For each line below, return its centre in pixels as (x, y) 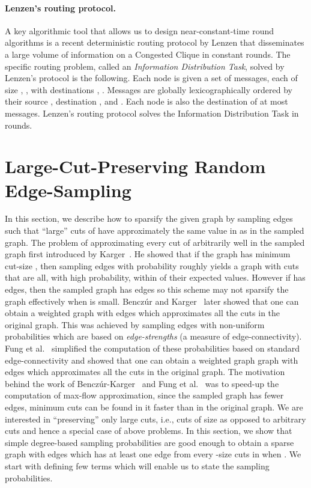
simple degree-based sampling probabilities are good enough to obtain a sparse (149, 442)
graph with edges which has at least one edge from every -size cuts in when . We (153, 454)
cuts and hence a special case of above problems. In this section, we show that (149, 431)
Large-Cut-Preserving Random (135, 166)
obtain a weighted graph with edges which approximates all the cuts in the (143, 313)
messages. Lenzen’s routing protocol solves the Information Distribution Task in (152, 113)
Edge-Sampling (68, 190)
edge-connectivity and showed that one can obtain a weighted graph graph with (152, 360)
